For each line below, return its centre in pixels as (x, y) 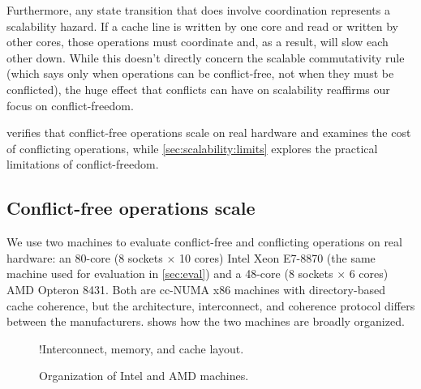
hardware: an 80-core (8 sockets (85, 257)
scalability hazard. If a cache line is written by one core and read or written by (202, 26)
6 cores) (369, 274)
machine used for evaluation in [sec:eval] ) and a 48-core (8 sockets (170, 274)
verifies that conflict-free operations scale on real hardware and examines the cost (209, 133)
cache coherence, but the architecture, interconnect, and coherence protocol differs (211, 305)
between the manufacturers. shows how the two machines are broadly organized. (206, 321)
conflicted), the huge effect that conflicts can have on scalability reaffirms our (198, 89)
